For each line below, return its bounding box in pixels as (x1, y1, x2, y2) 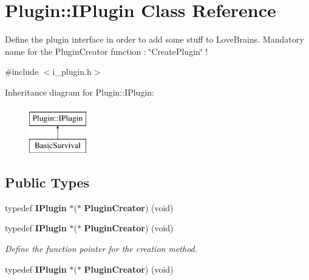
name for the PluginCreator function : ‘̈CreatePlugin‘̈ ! (5, 44, 208, 57)
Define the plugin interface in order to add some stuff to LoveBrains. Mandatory (5, 33, 304, 46)
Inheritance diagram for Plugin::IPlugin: (5, 85, 154, 98)
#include (5, 65, 39, 78)
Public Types (5, 173, 90, 192)
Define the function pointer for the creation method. (5, 242, 198, 255)
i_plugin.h (52, 65, 92, 78)
